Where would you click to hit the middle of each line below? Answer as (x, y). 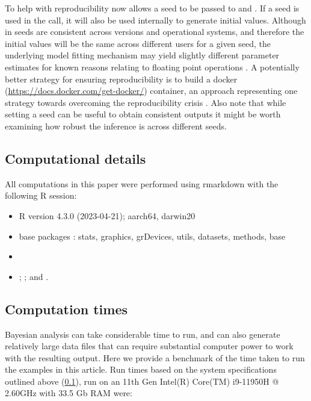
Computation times (66, 309)
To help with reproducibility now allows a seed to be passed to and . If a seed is (152, 8)
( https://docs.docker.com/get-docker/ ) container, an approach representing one (151, 91)
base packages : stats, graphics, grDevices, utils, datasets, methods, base (152, 236)
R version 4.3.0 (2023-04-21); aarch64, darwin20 (107, 215)
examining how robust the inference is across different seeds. (116, 126)
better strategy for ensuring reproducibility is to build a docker (121, 79)
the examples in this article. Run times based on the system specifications (141, 369)
